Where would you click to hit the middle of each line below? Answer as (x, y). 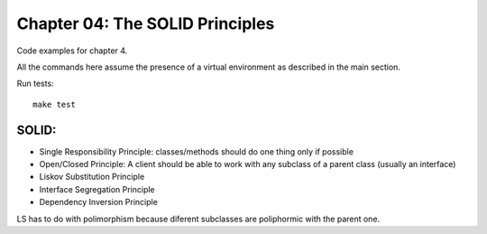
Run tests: (35, 84)
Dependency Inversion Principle (98, 202)
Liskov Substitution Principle (92, 177)
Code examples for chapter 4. (72, 51)
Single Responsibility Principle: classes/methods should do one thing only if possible (196, 151)
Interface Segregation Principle (97, 189)
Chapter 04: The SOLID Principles (146, 23)
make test (54, 104)
